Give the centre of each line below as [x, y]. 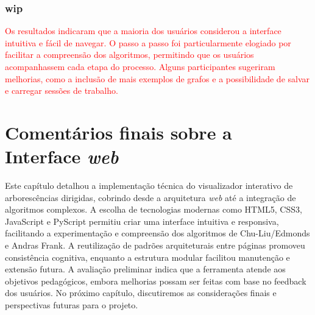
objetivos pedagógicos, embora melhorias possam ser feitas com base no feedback [156, 281]
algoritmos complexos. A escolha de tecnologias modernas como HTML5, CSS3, [154, 209]
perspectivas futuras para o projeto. [72, 305]
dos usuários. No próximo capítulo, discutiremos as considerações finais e [141, 293]
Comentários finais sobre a [119, 132]
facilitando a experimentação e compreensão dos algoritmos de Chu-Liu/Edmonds [157, 233]
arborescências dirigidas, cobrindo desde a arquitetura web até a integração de [150, 197]
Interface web [62, 157]
